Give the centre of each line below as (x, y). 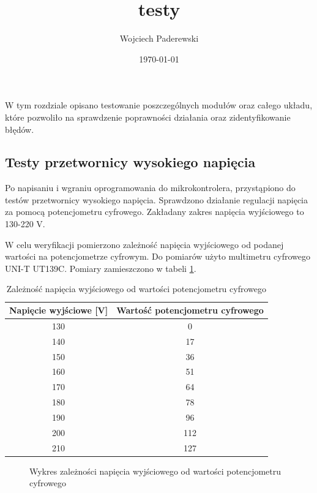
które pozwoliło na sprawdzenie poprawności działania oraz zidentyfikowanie (148, 117)
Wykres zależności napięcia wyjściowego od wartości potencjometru (155, 471)
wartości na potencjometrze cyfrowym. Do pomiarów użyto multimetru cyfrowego (158, 256)
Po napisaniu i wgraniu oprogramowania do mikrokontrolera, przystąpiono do (150, 188)
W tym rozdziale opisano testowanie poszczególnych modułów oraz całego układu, (159, 105)
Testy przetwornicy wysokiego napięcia (130, 162)
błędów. (20, 129)
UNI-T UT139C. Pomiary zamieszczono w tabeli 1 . (101, 268)
